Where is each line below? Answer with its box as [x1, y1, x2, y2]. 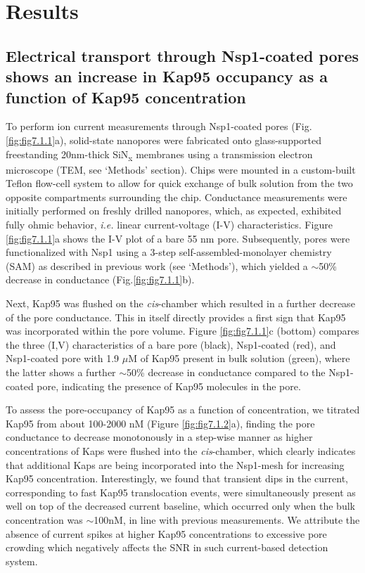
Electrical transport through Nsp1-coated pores [6, 44, 359, 66]
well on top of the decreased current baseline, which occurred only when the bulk [6, 498, 355, 513]
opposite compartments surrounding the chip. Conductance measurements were [6, 189, 347, 204]
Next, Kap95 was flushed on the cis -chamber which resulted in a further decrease [6, 296, 355, 311]
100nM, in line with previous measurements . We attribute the [94, 512, 360, 527]
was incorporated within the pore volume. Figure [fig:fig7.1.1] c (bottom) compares [6, 323, 359, 338]
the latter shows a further [6, 364, 116, 379]
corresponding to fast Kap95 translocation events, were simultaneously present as [6, 484, 356, 499]
